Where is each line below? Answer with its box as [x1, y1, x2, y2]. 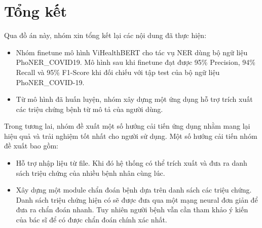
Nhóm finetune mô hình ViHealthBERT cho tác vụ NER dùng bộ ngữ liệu [16, 47, 248, 57]
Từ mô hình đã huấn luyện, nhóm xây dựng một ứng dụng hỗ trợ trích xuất [16, 94, 253, 104]
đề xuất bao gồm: [4, 140, 58, 151]
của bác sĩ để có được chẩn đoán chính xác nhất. [16, 214, 167, 225]
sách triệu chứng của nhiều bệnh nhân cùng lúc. [16, 167, 165, 178]
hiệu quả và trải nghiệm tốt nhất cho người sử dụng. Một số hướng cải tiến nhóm [4, 130, 257, 141]
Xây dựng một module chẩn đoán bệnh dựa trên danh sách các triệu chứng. [16, 184, 252, 195]
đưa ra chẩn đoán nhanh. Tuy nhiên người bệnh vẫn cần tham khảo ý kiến [16, 204, 248, 215]
